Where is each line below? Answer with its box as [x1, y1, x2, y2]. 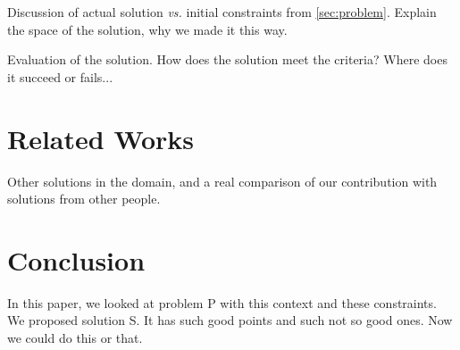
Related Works [7, 120, 195, 156]
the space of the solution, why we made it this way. [7, 20, 288, 38]
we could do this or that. [7, 329, 143, 346]
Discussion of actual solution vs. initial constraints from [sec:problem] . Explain [7, 3, 437, 21]
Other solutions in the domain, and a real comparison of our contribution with [7, 171, 438, 190]
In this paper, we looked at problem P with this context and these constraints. [7, 293, 437, 312]
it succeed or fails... [7, 67, 113, 86]
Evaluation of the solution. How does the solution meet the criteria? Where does [7, 50, 447, 69]
